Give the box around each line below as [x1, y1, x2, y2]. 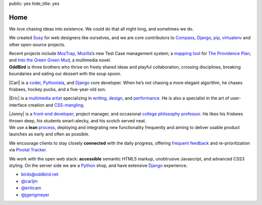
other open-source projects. [9, 42, 65, 47]
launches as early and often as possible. [9, 131, 90, 137]
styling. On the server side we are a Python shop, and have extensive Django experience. [9, 162, 188, 168]
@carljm [21, 178, 38, 184]
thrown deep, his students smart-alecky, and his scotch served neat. [9, 117, 147, 123]
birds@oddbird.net [21, 172, 59, 177]
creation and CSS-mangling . [28, 102, 85, 108]
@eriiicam [21, 185, 41, 191]
